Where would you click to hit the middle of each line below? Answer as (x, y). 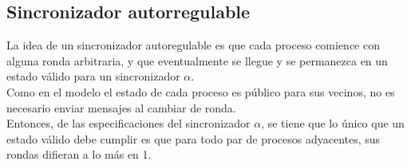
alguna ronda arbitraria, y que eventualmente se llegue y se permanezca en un (197, 60)
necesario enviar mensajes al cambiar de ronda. (121, 107)
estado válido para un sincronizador (93, 76)
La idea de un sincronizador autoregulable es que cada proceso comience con (193, 45)
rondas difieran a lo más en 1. (79, 154)
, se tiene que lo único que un (333, 123)
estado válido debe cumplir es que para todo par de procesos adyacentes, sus (194, 138)
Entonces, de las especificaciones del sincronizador (128, 123)
